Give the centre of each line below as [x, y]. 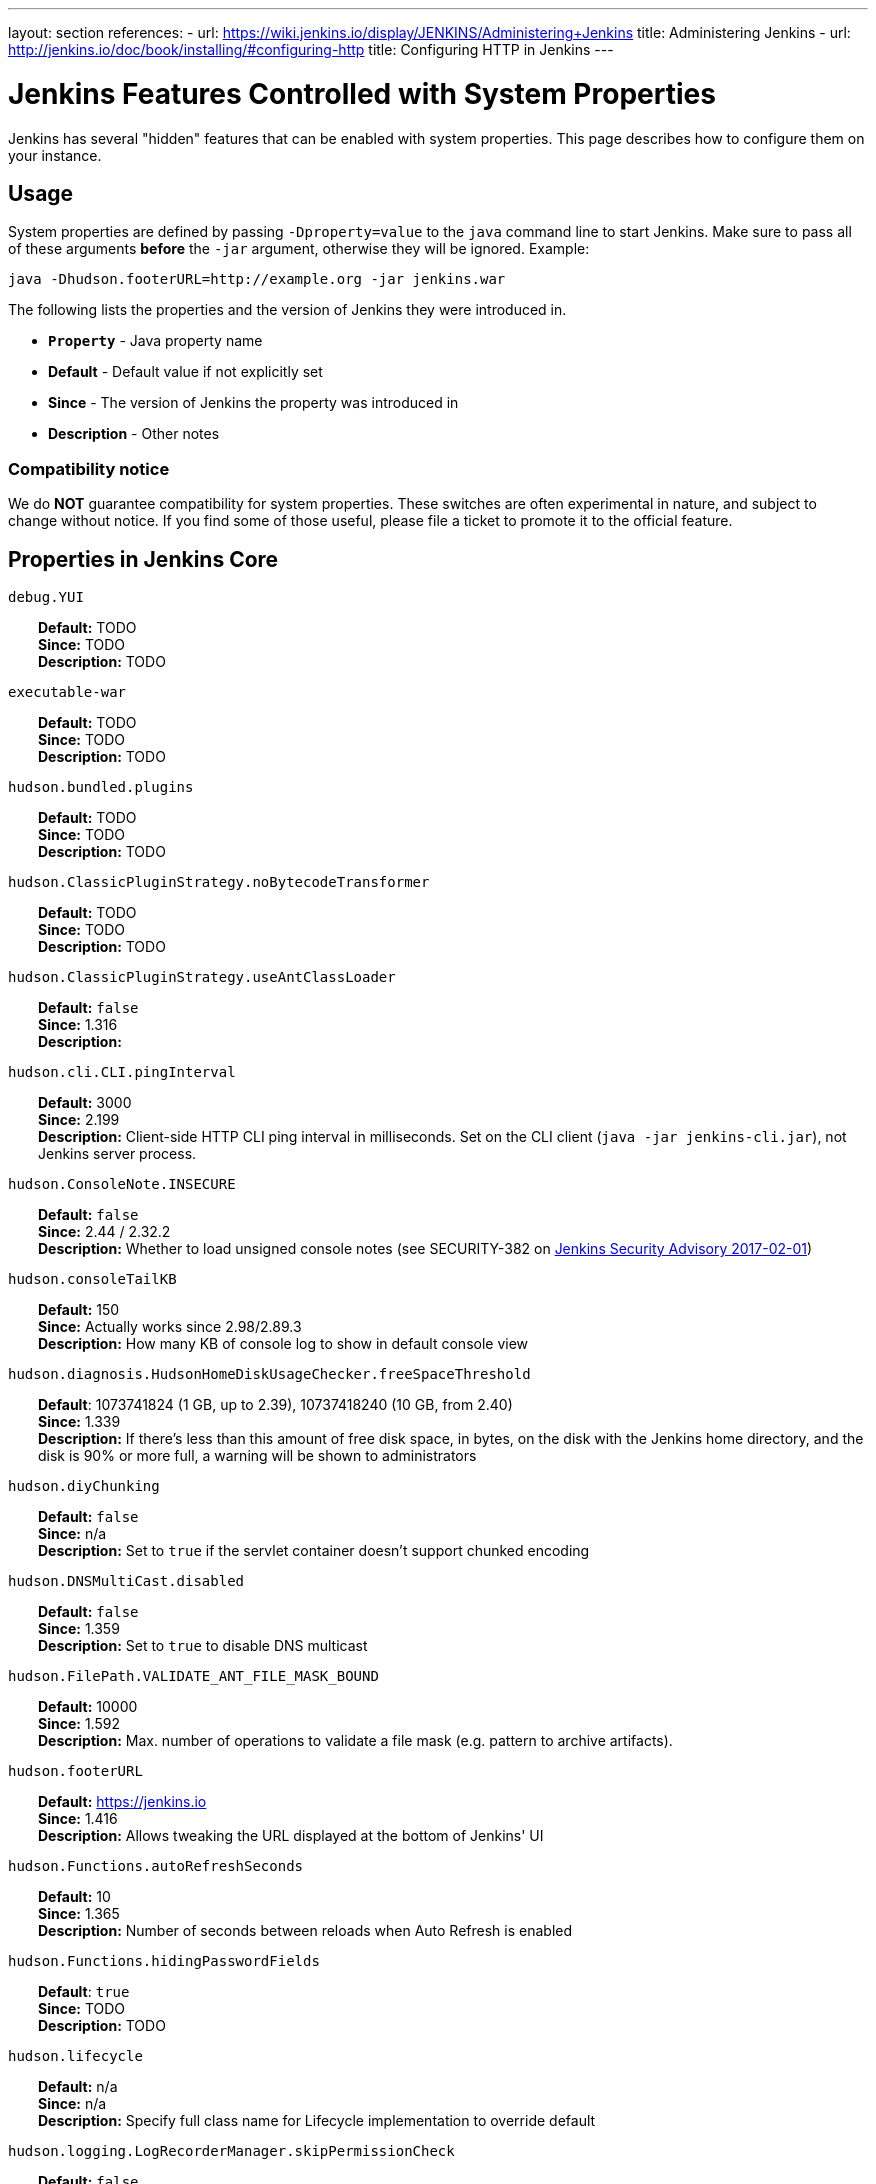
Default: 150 [79, 1309]
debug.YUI [46, 596]
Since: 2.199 [79, 1119]
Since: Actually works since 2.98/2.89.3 [170, 1326]
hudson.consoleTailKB [92, 1278]
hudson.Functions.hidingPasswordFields [164, 1960]
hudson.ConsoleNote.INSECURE [122, 1183]
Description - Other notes [134, 434]
